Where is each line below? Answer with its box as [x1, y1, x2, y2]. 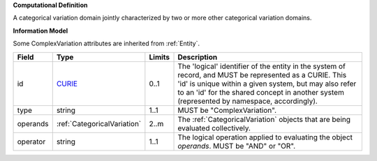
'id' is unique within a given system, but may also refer [177, 79, 357, 89]
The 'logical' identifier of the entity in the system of [177, 61, 346, 71]
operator [17, 137, 46, 146]
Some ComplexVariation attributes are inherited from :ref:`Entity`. [13, 39, 200, 48]
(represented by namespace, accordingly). [177, 96, 318, 106]
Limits [149, 52, 170, 62]
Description [177, 52, 218, 62]
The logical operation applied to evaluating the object [177, 132, 353, 142]
